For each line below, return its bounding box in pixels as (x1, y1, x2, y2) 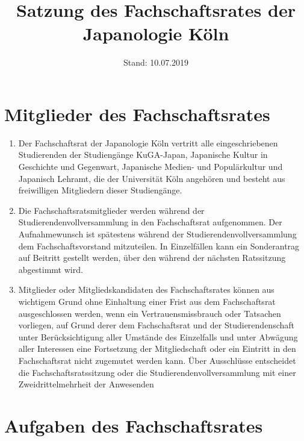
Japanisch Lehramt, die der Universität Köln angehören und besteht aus (18, 172, 285, 184)
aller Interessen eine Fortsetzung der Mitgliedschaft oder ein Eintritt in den (18, 342, 296, 355)
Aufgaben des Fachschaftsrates (4, 413, 263, 437)
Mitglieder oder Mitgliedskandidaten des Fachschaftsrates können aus (18, 283, 275, 296)
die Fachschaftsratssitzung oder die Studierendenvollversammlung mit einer (18, 366, 296, 378)
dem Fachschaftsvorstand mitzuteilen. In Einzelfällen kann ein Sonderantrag (18, 239, 300, 252)
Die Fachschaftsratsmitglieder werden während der (18, 204, 205, 216)
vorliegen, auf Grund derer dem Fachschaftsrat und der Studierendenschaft (18, 319, 294, 331)
